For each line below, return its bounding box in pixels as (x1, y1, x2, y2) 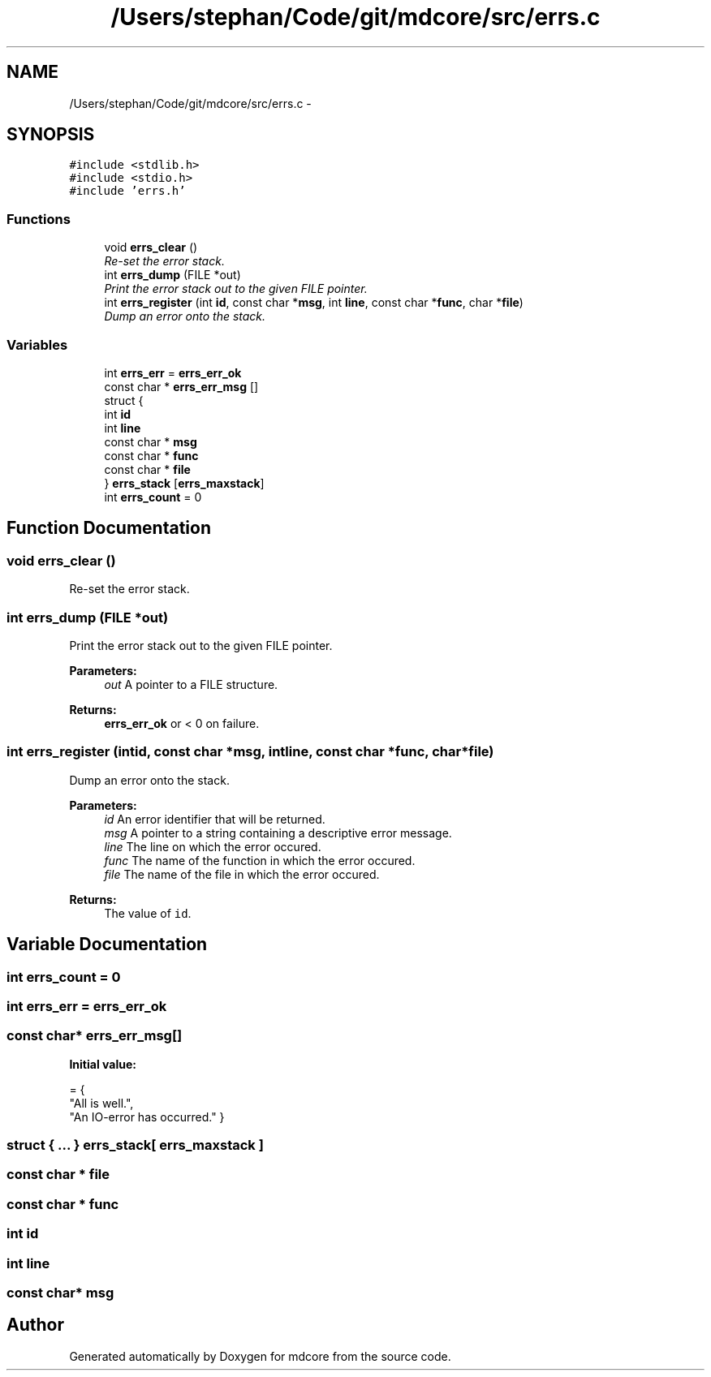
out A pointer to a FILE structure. (104, 677, 278, 691)
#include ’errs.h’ (69, 184, 186, 198)
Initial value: (69, 1056, 136, 1071)
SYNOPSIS (6, 124, 95, 145)
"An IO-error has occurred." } (69, 1109, 225, 1124)
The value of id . (104, 906, 192, 920)
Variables (6, 336, 68, 353)
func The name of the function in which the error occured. (104, 853, 416, 867)
